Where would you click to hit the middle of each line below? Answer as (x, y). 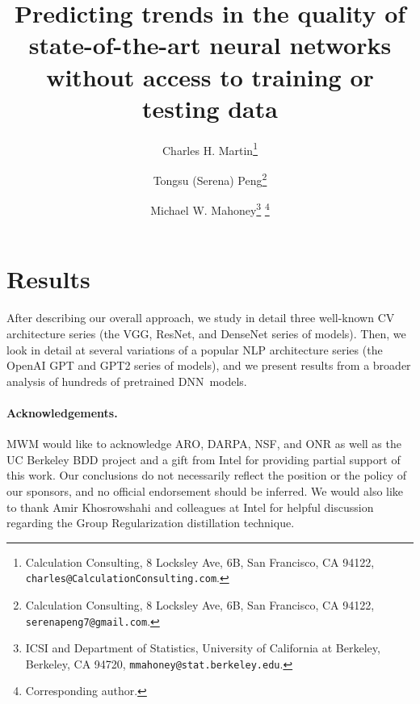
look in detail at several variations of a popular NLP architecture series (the (195, 349)
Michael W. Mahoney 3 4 (210, 209)
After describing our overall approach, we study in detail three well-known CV (201, 318)
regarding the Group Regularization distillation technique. (151, 523)
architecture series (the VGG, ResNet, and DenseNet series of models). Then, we (206, 333)
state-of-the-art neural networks (210, 45)
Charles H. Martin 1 (210, 149)
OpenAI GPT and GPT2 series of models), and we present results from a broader (209, 365)
